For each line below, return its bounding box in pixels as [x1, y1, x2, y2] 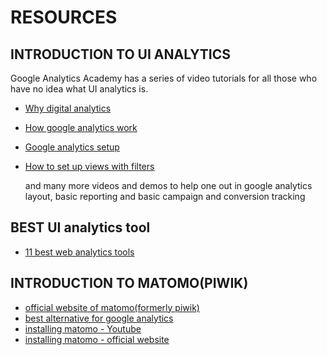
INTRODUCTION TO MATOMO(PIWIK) [10, 275, 249, 292]
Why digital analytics [24, 102, 112, 114]
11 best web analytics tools [24, 246, 135, 258]
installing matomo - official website [24, 333, 170, 345]
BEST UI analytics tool [10, 219, 151, 236]
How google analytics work [24, 122, 138, 133]
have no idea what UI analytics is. [10, 83, 149, 95]
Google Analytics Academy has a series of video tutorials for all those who [10, 72, 318, 84]
